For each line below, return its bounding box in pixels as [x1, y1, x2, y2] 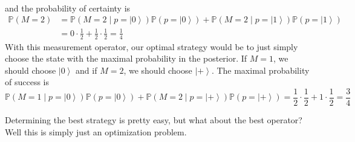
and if [76, 63, 97, 76]
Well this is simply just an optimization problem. [5, 125, 187, 138]
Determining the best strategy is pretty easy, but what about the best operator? [5, 113, 302, 126]
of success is [5, 76, 49, 88]
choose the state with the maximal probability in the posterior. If [5, 52, 247, 65]
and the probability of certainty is [5, 1, 131, 14]
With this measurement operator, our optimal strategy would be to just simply [5, 40, 298, 53]
